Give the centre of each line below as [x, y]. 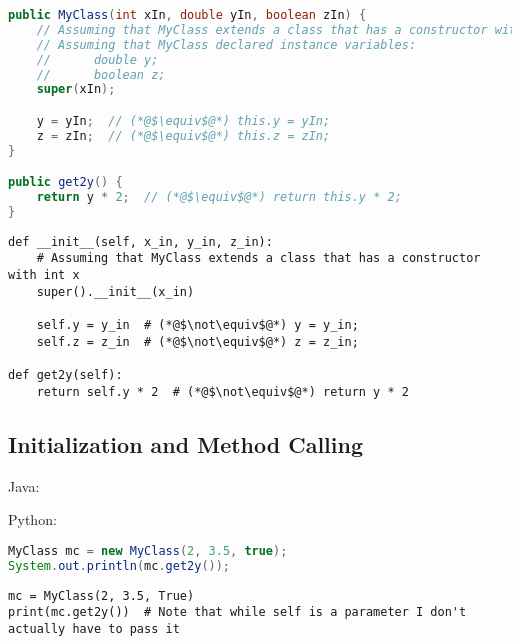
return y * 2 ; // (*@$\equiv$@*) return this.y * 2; [219, 197]
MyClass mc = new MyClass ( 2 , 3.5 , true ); [148, 550]
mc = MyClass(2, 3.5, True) [101, 595]
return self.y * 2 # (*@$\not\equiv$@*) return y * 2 [222, 391]
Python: [32, 519]
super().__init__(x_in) [115, 291]
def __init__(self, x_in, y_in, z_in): [140, 241]
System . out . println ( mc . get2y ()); [119, 565]
